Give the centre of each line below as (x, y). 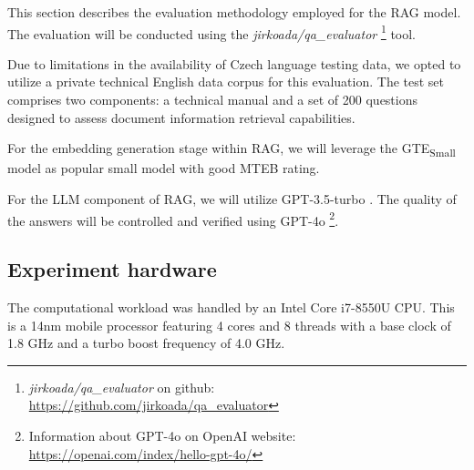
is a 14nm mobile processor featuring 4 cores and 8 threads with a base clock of (229, 325)
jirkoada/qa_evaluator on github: (122, 387)
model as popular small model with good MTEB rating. (164, 168)
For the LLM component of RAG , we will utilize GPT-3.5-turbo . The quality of (232, 198)
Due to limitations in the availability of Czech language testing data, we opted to (234, 63)
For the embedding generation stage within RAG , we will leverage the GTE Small (232, 149)
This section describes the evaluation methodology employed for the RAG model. (234, 12)
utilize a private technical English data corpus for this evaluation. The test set (226, 82)
